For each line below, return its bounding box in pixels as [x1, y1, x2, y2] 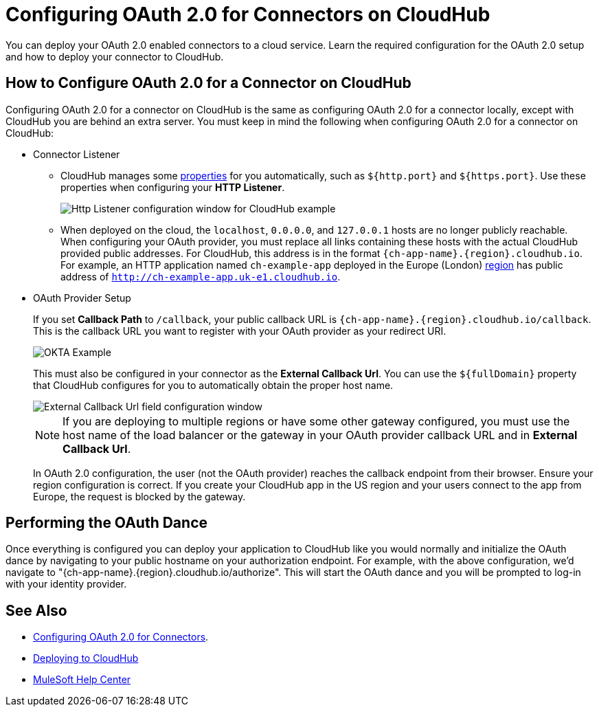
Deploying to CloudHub [33, 652, 139, 665]
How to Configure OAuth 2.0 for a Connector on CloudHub [5, 74, 411, 92]
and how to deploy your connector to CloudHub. [5, 50, 224, 63]
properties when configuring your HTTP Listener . [60, 181, 285, 193]
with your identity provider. [5, 578, 127, 590]
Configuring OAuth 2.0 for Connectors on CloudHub [5, 3, 490, 26]
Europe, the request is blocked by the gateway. [33, 490, 246, 502]
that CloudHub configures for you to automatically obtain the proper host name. [33, 379, 394, 391]
